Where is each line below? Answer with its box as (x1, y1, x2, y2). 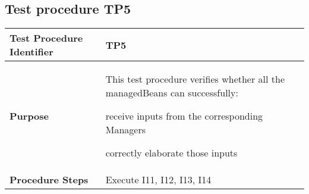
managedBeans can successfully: (105, 86, 238, 100)
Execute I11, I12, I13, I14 (105, 173, 212, 187)
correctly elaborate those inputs (105, 146, 238, 160)
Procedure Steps (10, 173, 89, 187)
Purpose (10, 109, 49, 123)
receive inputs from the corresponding (105, 109, 263, 123)
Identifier (10, 45, 53, 59)
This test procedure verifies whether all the (105, 72, 285, 86)
